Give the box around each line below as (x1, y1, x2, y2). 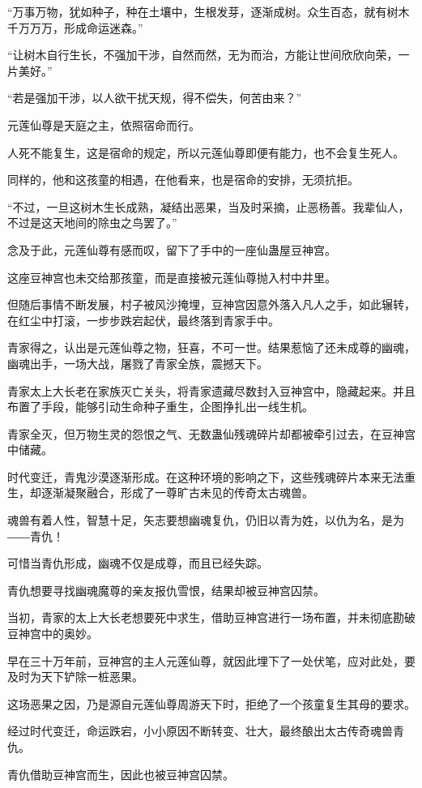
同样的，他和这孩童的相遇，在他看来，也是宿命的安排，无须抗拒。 (7, 171, 359, 188)
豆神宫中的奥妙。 (7, 625, 98, 642)
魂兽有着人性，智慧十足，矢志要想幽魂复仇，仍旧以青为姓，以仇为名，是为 (7, 512, 404, 529)
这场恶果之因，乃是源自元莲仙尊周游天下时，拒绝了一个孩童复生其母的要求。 (7, 695, 416, 712)
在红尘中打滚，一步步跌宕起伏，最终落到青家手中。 (7, 311, 279, 328)
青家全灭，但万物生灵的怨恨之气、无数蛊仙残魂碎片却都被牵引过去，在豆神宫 (7, 425, 416, 442)
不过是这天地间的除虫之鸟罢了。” (7, 214, 177, 231)
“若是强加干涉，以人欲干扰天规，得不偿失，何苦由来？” (7, 89, 302, 106)
